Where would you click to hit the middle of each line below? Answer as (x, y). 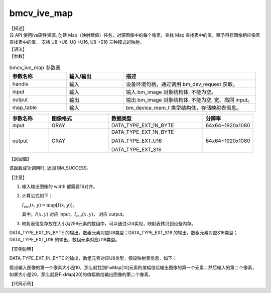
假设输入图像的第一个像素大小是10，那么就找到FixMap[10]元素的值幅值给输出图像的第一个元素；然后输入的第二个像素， (133, 267)
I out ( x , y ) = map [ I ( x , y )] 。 (49, 205)
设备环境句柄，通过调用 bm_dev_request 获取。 (182, 84)
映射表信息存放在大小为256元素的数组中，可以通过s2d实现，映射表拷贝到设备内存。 (109, 223)
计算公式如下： (37, 196)
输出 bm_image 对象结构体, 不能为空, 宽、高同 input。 (189, 100)
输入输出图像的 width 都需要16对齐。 (60, 186)
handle (20, 84)
